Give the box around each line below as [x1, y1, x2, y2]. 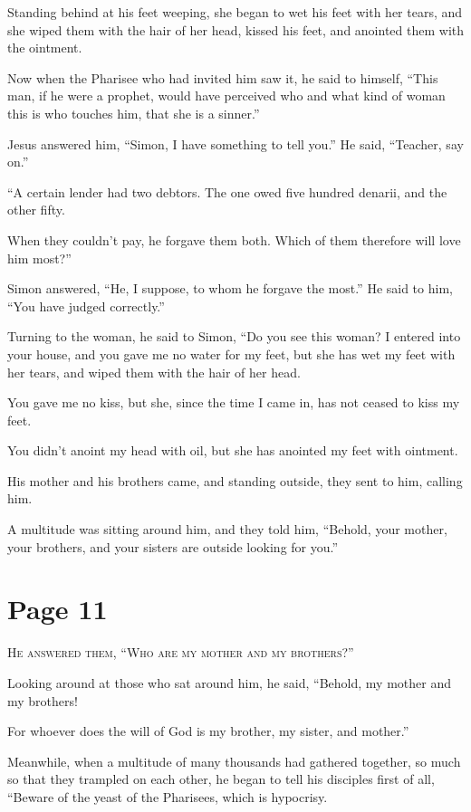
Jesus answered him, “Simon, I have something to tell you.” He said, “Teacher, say [7, 134, 464, 153]
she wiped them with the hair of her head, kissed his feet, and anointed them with [7, 20, 464, 39]
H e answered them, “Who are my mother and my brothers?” [7, 643, 354, 662]
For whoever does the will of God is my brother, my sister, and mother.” [7, 721, 409, 740]
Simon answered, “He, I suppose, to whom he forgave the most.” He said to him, [7, 279, 453, 298]
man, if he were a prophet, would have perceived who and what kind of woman [7, 86, 446, 105]
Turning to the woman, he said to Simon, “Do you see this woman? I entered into [7, 327, 461, 346]
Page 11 [7, 590, 108, 627]
